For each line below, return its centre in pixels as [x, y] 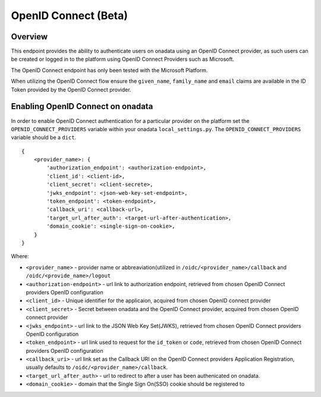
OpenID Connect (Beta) [69, 15]
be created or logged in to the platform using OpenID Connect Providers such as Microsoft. [123, 59]
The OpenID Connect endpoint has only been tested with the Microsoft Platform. [109, 70]
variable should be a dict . [44, 138]
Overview [29, 37]
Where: [20, 256]
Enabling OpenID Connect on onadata [82, 106]
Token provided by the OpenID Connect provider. [71, 89]
